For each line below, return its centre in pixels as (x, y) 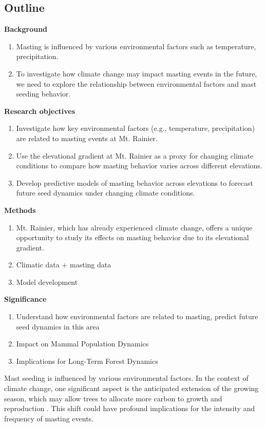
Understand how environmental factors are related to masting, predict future (137, 316)
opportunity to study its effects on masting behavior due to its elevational (132, 237)
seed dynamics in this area (58, 326)
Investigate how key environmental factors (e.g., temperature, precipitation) (136, 128)
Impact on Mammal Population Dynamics (82, 344)
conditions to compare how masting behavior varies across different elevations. (139, 166)
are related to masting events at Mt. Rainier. (87, 138)
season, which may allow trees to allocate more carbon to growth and (113, 398)
